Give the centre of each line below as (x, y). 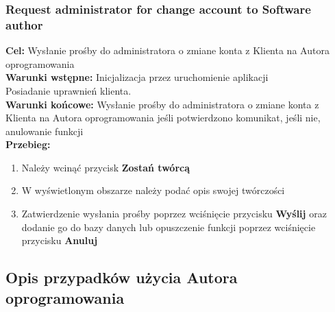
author (24, 24)
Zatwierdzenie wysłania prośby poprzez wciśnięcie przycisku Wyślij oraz (174, 214)
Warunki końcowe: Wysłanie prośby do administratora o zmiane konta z (162, 104)
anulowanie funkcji (45, 131)
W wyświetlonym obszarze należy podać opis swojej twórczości (153, 190)
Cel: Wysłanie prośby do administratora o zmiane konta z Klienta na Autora (167, 50)
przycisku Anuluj (60, 240)
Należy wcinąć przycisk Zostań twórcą (106, 167)
